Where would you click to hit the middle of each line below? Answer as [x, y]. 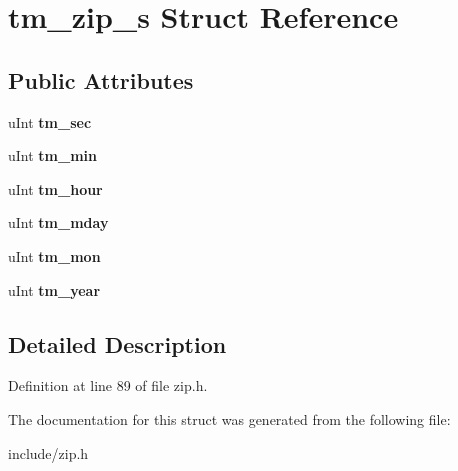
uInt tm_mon [54, 255]
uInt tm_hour [55, 188]
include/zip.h [48, 452]
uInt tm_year [54, 289]
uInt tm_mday [58, 222]
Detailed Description [117, 343]
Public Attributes [101, 79]
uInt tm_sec [50, 121]
